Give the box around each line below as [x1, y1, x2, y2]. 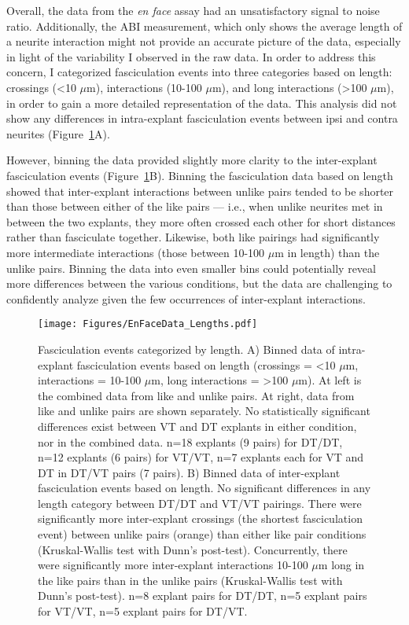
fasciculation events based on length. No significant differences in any [38, 480, 371, 496]
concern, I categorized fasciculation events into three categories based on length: [6, 64, 392, 80]
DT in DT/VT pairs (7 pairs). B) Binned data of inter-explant [38, 464, 341, 480]
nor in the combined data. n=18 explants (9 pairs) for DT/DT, [38, 433, 343, 450]
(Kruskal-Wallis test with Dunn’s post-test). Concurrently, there [38, 541, 348, 557]
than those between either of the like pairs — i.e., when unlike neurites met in [6, 198, 383, 215]
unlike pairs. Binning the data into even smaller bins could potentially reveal [6, 259, 376, 276]
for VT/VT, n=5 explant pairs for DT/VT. [38, 603, 248, 619]
